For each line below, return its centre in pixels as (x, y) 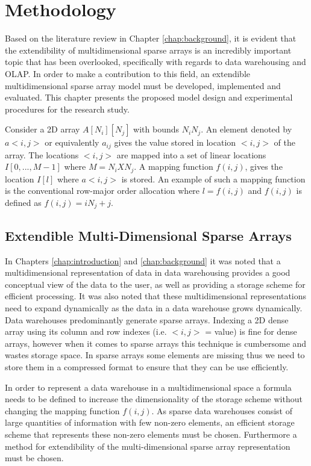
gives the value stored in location (175, 142)
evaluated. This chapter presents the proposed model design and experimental (149, 97)
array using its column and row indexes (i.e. (86, 331)
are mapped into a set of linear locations (191, 154)
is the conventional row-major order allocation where (102, 191)
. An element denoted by (247, 129)
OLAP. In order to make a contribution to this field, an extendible (128, 73)
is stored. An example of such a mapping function (213, 179)
